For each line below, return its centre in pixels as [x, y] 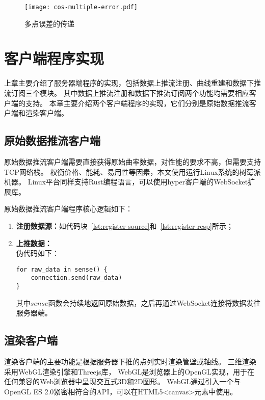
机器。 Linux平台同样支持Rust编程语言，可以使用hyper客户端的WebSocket [126, 182]
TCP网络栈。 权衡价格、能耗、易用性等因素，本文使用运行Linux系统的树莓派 [132, 171]
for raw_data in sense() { [62, 269]
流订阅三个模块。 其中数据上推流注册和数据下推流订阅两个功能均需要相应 [127, 92]
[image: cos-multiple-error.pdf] [81, 7]
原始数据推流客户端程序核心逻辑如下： [68, 209]
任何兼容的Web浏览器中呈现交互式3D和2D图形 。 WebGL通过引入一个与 [123, 381]
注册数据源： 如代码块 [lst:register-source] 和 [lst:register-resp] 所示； [125, 225]
